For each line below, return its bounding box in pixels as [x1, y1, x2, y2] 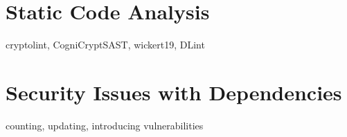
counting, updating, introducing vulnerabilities [6, 118, 204, 132]
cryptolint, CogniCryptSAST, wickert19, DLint [6, 37, 205, 52]
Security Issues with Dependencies [6, 77, 342, 106]
